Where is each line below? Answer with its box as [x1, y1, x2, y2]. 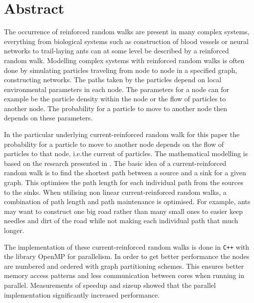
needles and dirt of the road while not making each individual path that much [4, 215, 238, 226]
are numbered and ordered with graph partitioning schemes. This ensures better [4, 260, 244, 271]
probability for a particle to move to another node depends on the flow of [4, 139, 224, 149]
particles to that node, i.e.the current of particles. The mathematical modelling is [4, 148, 248, 159]
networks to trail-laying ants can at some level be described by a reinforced [4, 46, 229, 56]
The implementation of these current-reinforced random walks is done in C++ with [4, 241, 250, 252]
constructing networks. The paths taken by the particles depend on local [4, 74, 222, 85]
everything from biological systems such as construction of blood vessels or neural [4, 36, 249, 46]
